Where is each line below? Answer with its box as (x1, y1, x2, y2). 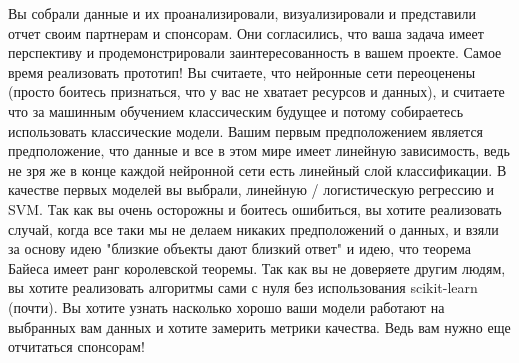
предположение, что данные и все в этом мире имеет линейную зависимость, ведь (8, 140, 510, 161)
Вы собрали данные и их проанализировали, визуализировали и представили (8, 3, 476, 23)
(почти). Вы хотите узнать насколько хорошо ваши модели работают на (8, 296, 445, 317)
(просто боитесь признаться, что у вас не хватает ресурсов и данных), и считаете (8, 81, 505, 102)
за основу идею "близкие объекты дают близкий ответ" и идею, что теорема (8, 238, 471, 259)
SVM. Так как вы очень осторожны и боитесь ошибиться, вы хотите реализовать (8, 198, 502, 219)
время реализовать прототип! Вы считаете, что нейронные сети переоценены (8, 61, 476, 82)
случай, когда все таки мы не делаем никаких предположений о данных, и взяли (8, 218, 499, 239)
